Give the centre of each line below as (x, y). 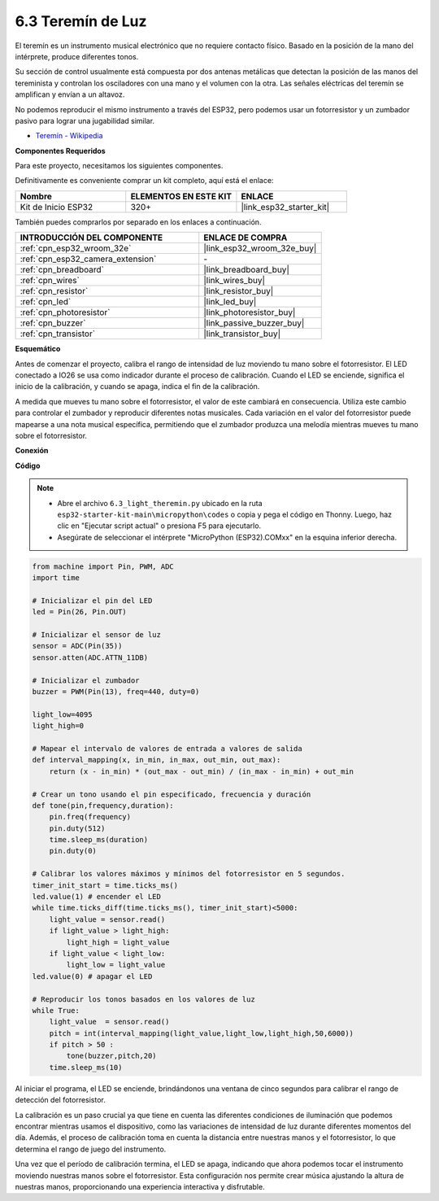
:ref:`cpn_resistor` (54, 291)
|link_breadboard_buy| (247, 270)
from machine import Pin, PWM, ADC (103, 566)
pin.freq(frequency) (90, 817)
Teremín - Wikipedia (69, 136)
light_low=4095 (62, 714)
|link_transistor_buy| (242, 334)
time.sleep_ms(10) (86, 1067)
